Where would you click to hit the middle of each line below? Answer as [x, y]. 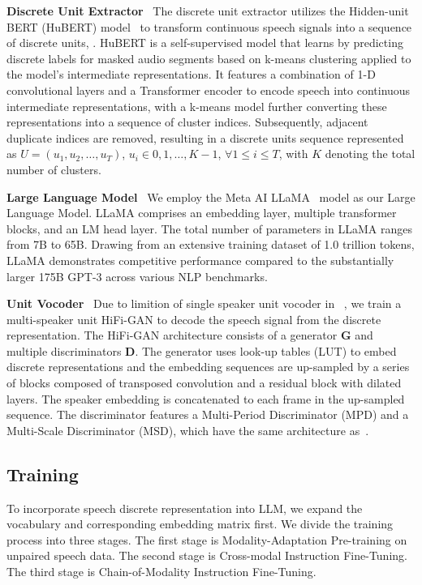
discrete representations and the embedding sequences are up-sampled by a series [208, 367]
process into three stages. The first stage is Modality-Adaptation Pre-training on [207, 539]
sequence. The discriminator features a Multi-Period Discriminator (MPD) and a [208, 414]
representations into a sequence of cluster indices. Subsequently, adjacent [187, 122]
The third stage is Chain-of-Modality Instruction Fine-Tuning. [161, 572]
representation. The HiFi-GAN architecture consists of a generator [172, 335]
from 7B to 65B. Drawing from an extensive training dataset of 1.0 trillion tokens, [211, 244]
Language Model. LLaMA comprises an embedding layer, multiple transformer [202, 213]
